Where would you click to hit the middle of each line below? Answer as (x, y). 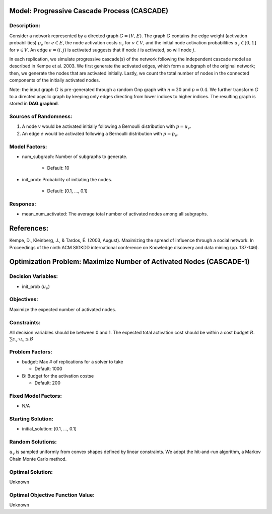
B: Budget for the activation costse (58, 376)
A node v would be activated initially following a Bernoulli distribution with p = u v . (107, 127)
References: (29, 228)
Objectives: (24, 300)
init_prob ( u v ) (36, 287)
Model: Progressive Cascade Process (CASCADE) (89, 11)
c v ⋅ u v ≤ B (23, 340)
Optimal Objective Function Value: (52, 495)
